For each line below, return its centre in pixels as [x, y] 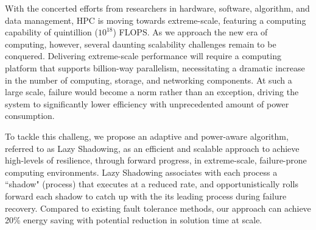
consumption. [30, 116]
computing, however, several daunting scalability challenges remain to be [141, 44]
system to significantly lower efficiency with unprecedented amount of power [147, 103]
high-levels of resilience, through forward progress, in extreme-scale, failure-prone [156, 160]
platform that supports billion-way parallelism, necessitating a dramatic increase [155, 67]
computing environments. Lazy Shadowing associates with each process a [141, 172]
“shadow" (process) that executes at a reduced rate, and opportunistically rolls [152, 184]
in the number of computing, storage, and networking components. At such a [149, 80]
